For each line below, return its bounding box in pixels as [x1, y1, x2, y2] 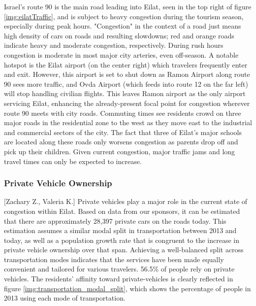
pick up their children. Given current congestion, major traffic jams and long [4, 146, 235, 156]
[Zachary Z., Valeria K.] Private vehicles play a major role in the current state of [4, 196, 248, 206]
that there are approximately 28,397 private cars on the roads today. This [4, 215, 226, 226]
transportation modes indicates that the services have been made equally [4, 254, 224, 264]
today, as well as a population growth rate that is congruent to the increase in [4, 235, 240, 245]
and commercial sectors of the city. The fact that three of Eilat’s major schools [4, 127, 242, 137]
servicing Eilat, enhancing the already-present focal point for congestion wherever [4, 98, 250, 108]
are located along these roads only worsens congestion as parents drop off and [4, 136, 238, 147]
